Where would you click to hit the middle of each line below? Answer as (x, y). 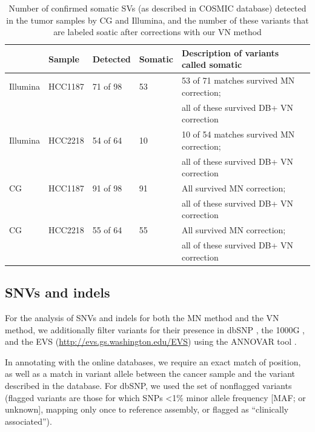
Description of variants (230, 52)
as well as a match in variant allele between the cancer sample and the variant (150, 374)
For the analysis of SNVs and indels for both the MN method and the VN (142, 317)
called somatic (212, 65)
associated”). (28, 421)
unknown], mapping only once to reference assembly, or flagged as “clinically (147, 409)
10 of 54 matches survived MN (238, 134)
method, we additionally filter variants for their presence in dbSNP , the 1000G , (155, 329)
